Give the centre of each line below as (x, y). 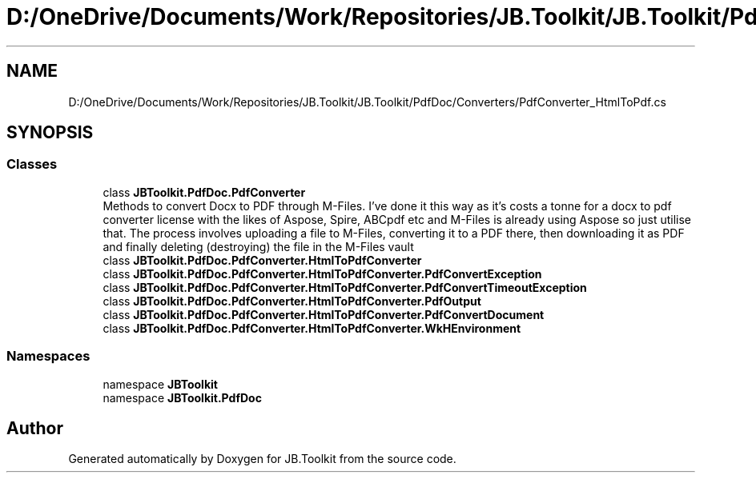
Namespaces (48, 356)
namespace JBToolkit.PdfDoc (182, 397)
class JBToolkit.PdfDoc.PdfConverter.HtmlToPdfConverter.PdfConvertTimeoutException (345, 287)
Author (35, 428)
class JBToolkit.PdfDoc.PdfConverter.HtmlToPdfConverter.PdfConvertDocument (324, 314)
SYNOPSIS (50, 133)
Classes (32, 164)
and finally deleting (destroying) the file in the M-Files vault (258, 246)
